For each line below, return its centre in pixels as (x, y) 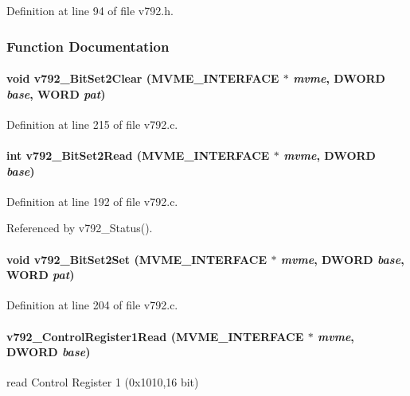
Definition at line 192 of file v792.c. (92, 201)
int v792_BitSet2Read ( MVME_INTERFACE (138, 155)
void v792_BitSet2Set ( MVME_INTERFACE (137, 259)
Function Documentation (88, 46)
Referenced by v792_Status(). (80, 228)
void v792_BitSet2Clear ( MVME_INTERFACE (143, 78)
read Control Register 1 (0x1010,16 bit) (103, 382)
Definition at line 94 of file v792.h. (90, 10)
